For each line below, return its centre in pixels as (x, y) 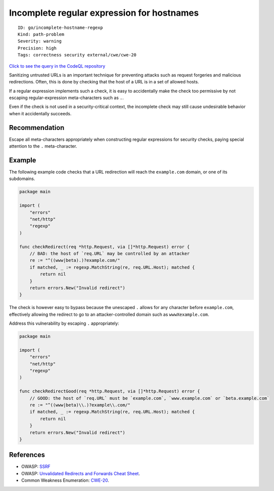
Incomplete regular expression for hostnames (104, 13)
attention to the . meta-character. (43, 146)
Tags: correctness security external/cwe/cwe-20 (77, 55)
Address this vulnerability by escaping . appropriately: (64, 323)
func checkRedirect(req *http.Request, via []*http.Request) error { (104, 247)
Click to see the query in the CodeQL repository (57, 66)
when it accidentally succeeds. (40, 113)
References (27, 455)
